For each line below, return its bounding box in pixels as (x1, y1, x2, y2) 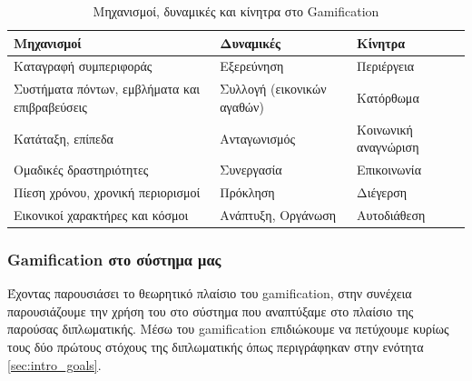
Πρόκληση (220, 183, 275, 201)
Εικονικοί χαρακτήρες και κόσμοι (14, 205, 189, 224)
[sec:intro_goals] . (7, 355, 102, 374)
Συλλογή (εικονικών (220, 79, 327, 98)
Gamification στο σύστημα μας (7, 247, 221, 270)
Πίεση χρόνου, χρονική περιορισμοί (14, 183, 201, 201)
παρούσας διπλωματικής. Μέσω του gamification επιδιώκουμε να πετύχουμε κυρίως (7, 319, 449, 338)
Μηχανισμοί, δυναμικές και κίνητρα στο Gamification (93, 2, 379, 20)
